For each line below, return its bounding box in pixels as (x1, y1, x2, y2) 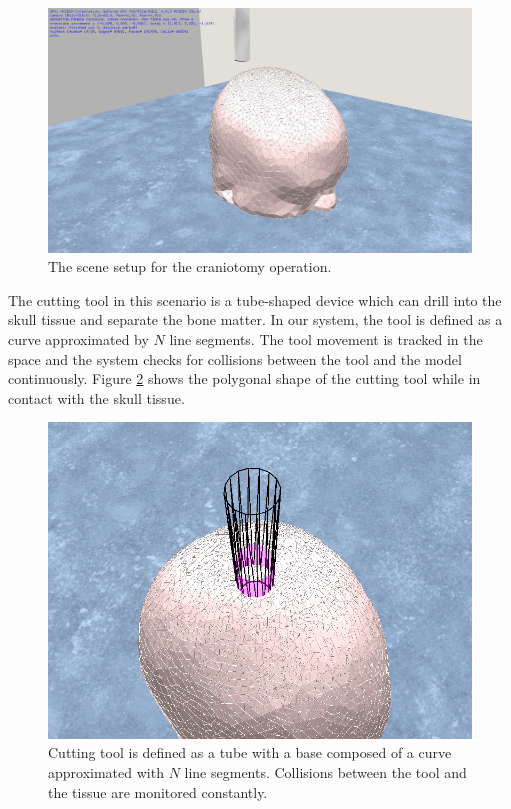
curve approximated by (8, 329, 149, 350)
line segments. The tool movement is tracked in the (169, 329, 483, 350)
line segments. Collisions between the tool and (184, 761, 467, 782)
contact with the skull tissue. (8, 387, 185, 408)
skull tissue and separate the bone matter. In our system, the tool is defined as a (8, 309, 503, 330)
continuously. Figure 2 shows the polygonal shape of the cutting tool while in (8, 368, 481, 389)
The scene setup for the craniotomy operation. (48, 256, 332, 277)
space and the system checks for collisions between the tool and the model (8, 348, 462, 369)
